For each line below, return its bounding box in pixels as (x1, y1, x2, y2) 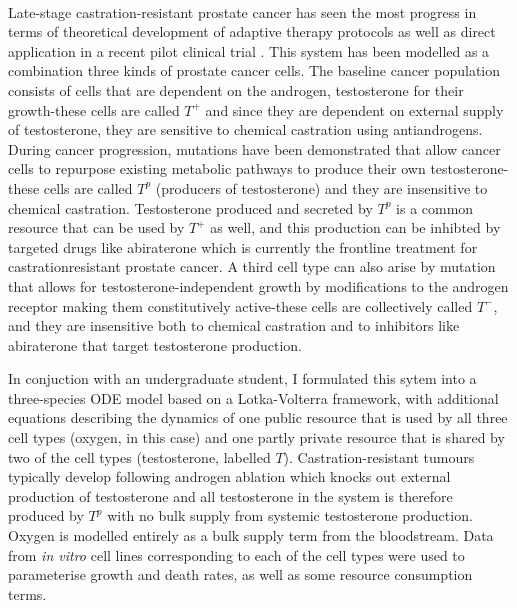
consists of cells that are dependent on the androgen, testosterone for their (8, 79, 464, 100)
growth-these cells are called (8, 99, 180, 120)
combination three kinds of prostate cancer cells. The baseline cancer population (8, 60, 501, 81)
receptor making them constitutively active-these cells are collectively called (8, 295, 473, 316)
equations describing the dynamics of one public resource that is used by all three (8, 407, 508, 428)
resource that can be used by (8, 217, 185, 238)
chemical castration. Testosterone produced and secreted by (8, 197, 373, 218)
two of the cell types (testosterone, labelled (8, 446, 271, 467)
